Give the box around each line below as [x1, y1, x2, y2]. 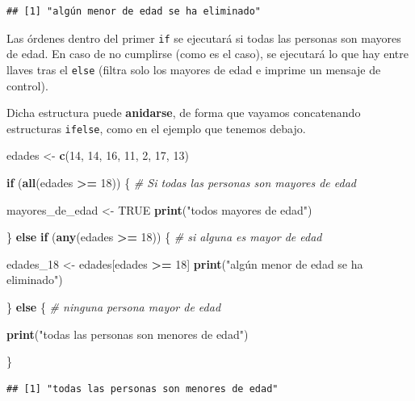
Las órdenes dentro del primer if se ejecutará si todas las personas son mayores [6, 29, 401, 46]
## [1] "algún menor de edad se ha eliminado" [6, 6, 261, 17]
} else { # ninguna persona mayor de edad [6, 298, 221, 315]
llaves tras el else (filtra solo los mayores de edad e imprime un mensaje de [6, 61, 381, 77]
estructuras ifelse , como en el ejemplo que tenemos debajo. [6, 119, 306, 136]
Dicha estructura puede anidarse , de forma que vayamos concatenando [6, 104, 361, 121]
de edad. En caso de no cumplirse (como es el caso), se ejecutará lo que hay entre [6, 45, 409, 62]
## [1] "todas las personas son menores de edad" [6, 382, 279, 395]
